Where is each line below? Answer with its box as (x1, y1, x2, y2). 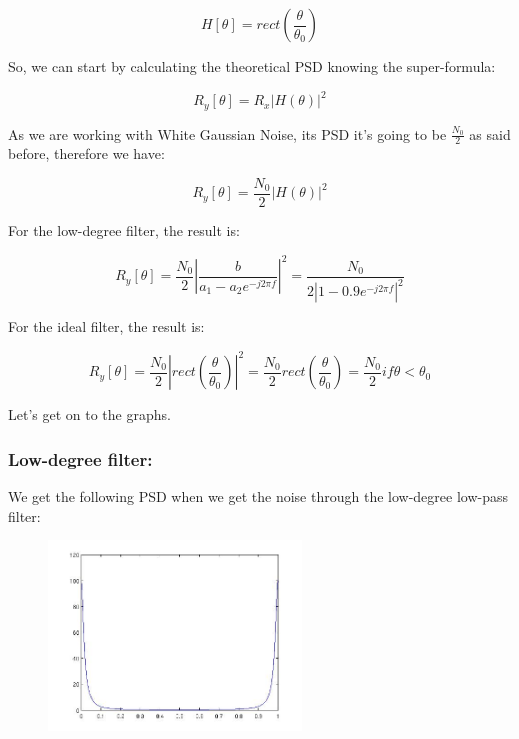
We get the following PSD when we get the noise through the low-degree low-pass (8, 485, 508, 506)
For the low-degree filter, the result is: (8, 220, 240, 241)
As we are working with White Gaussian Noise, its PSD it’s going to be (8, 123, 447, 144)
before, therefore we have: (8, 143, 165, 164)
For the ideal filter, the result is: (8, 316, 205, 337)
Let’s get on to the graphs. (8, 404, 171, 425)
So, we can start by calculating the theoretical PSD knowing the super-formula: (8, 56, 496, 76)
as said (469, 123, 511, 144)
